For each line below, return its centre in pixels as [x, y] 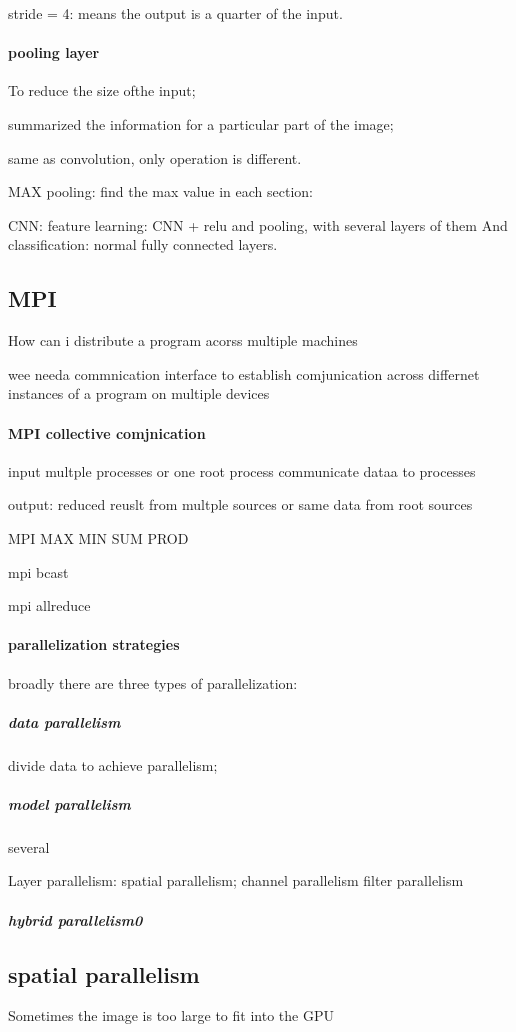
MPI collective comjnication [107, 432]
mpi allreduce [49, 605]
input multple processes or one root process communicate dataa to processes [242, 470]
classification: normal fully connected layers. [143, 244]
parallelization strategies [94, 644]
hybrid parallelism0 [75, 919]
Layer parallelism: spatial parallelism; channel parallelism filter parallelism [236, 880]
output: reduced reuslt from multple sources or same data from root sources [240, 504]
